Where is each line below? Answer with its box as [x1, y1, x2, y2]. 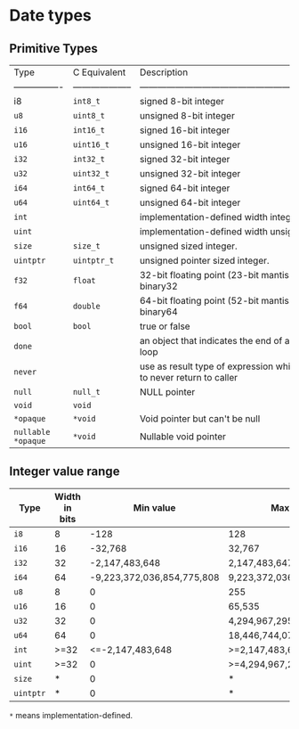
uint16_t [72, 140, 109, 150]
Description [139, 66, 189, 78]
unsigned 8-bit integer [139, 110, 236, 121]
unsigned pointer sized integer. [139, 255, 270, 266]
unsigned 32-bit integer [139, 168, 241, 179]
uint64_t [72, 198, 109, 208]
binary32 [139, 280, 178, 292]
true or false [139, 320, 190, 332]
